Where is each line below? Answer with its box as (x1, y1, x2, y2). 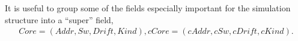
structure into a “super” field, (5, 13, 114, 26)
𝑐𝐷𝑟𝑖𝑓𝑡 (233, 27, 257, 36)
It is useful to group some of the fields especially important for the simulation (5, 2, 291, 14)
